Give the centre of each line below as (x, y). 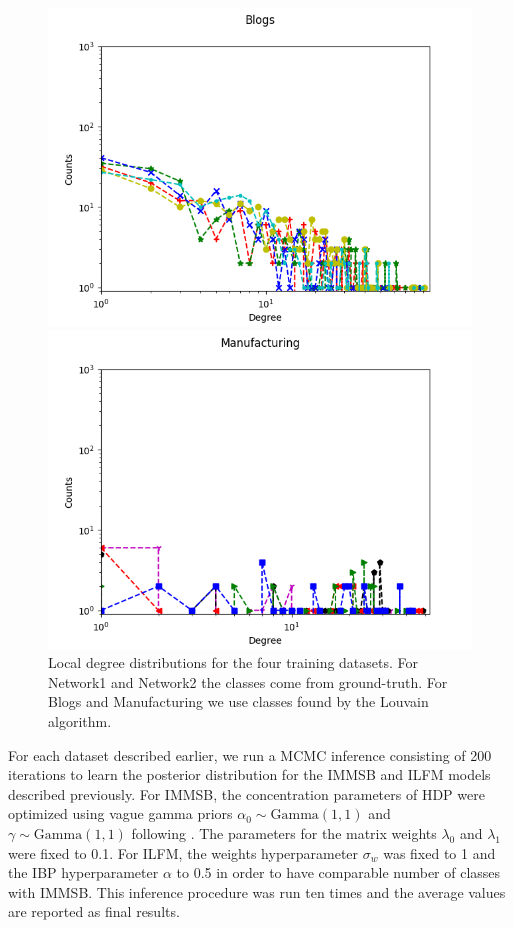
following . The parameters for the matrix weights (284, 832)
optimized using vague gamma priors (120, 813)
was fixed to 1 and (439, 852)
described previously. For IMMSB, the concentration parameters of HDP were (246, 793)
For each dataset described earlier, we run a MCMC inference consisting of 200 (250, 754)
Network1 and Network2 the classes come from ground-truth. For (248, 681)
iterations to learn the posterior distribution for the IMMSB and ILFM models (249, 774)
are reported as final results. (94, 911)
